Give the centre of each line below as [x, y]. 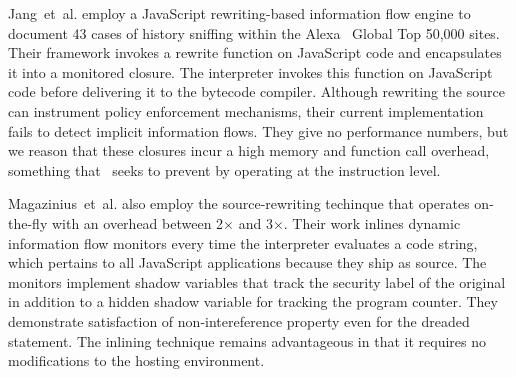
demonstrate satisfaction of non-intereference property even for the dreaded [239, 320]
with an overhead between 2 [137, 222]
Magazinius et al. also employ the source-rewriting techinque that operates [239, 203]
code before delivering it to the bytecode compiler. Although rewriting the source [256, 91]
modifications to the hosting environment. [136, 360]
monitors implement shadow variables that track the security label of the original [257, 281]
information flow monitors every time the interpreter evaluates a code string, [243, 242]
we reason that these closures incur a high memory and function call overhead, [249, 150]
